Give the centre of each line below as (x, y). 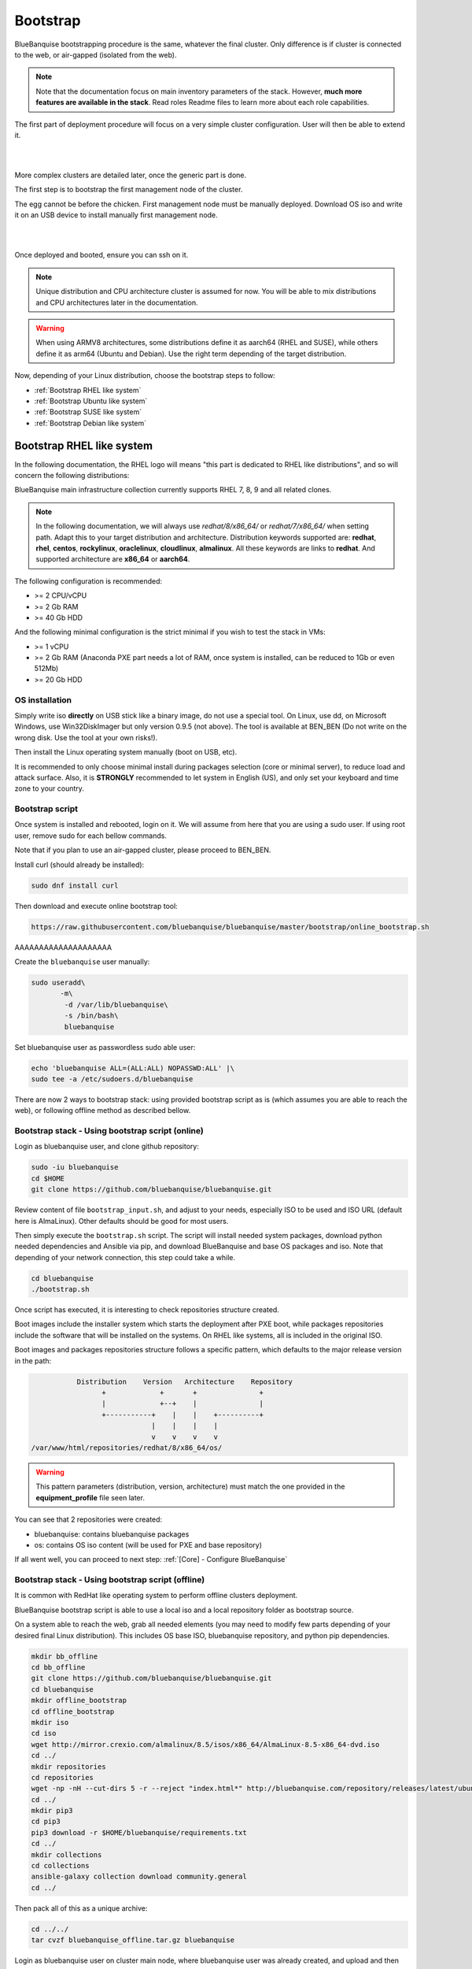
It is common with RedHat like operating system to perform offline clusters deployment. (156, 1596)
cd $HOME (48, 1178)
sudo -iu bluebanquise (75, 1167)
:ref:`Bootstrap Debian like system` (90, 423)
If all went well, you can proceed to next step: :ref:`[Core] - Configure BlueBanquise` (151, 1559)
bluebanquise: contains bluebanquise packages (112, 1534)
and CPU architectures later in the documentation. (117, 302)
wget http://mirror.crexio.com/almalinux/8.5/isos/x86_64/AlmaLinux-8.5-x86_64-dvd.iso (205, 1744)
